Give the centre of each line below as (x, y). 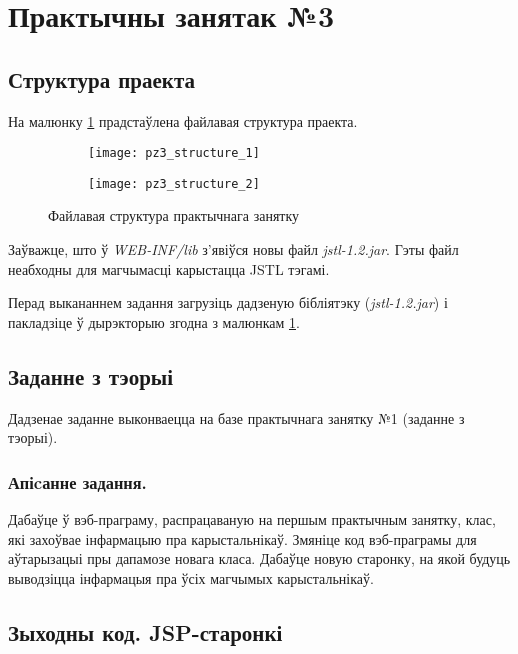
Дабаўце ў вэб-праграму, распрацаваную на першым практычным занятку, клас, (252, 519)
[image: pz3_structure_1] (174, 153)
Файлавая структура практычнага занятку (174, 215)
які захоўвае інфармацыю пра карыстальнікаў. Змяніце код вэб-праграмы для (242, 538)
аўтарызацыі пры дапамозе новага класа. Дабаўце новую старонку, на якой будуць (259, 558)
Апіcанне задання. (77, 481)
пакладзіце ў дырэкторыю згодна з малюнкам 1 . (154, 321)
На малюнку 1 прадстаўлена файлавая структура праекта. (183, 120)
